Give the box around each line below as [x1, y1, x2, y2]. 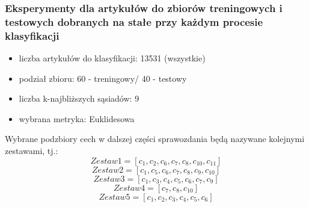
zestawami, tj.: [5, 144, 58, 157]
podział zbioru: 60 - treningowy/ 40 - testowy [19, 72, 187, 84]
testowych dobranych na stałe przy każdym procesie [5, 14, 263, 29]
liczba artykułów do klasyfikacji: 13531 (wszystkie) [19, 52, 206, 64]
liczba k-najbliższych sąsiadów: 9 [19, 92, 139, 105]
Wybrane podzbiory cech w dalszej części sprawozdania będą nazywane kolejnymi [5, 132, 305, 145]
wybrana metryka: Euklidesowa [19, 112, 135, 125]
